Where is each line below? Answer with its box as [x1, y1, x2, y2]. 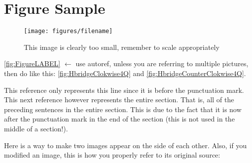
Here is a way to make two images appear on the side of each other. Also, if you [4, 140, 247, 150]
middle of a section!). [4, 123, 68, 133]
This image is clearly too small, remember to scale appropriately [24, 41, 220, 52]
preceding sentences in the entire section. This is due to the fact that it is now [4, 104, 242, 114]
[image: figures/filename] [24, 28, 113, 35]
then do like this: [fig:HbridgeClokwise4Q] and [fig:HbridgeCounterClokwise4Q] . [4, 68, 246, 78]
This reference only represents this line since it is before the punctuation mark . [4, 84, 244, 95]
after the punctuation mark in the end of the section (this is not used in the [4, 114, 235, 124]
